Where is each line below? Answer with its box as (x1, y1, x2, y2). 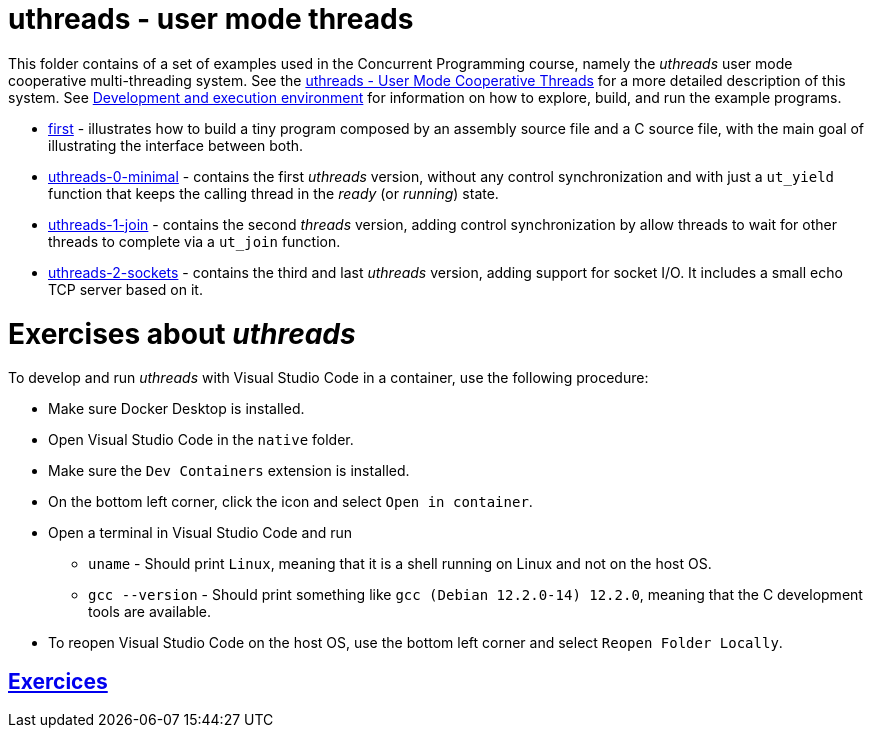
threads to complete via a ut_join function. (48, 232, 341, 250)
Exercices (8, 668, 108, 694)
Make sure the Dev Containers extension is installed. (48, 462, 410, 480)
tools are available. (88, 603, 212, 621)
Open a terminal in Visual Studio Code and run (48, 524, 353, 542)
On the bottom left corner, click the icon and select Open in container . (48, 493, 533, 511)
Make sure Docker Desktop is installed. (48, 400, 305, 418)
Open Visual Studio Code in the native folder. (48, 431, 354, 449)
